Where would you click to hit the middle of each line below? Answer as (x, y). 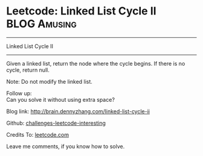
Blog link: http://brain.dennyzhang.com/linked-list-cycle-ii (78, 111)
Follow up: (19, 93)
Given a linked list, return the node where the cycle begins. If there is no (96, 63)
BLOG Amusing (41, 24)
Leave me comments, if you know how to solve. (66, 146)
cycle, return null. (28, 70)
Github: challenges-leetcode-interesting (56, 123)
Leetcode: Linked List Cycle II (81, 11)
